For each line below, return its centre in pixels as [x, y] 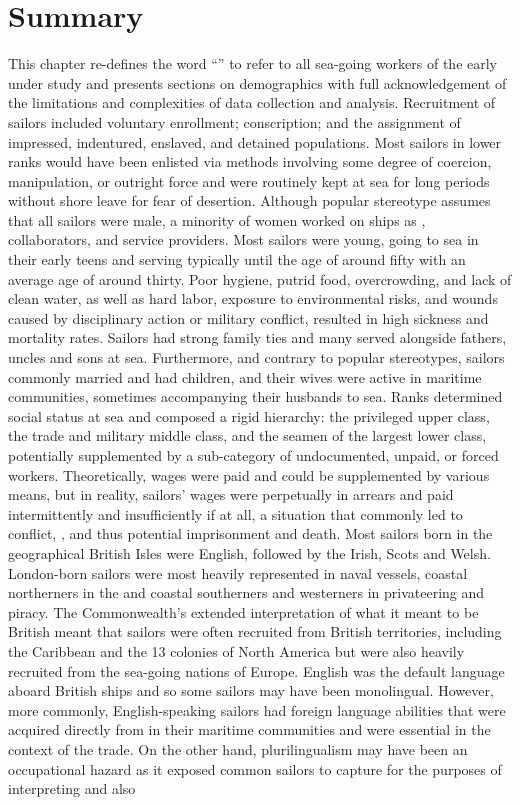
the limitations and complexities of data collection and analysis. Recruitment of [252, 102]
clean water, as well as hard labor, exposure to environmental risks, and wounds [253, 298]
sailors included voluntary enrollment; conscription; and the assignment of [234, 121]
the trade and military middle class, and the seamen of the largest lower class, [247, 435]
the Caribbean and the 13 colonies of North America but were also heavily [236, 650]
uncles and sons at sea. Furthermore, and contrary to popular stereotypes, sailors [256, 357]
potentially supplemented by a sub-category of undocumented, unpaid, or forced [253, 455]
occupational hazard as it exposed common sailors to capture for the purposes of [255, 768]
